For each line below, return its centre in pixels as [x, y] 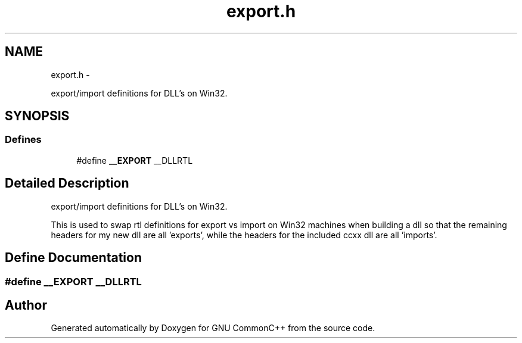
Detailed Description [67, 183]
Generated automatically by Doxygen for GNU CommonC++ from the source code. [213, 328]
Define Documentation [73, 258]
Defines [23, 140]
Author [26, 305]
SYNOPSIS [37, 116]
